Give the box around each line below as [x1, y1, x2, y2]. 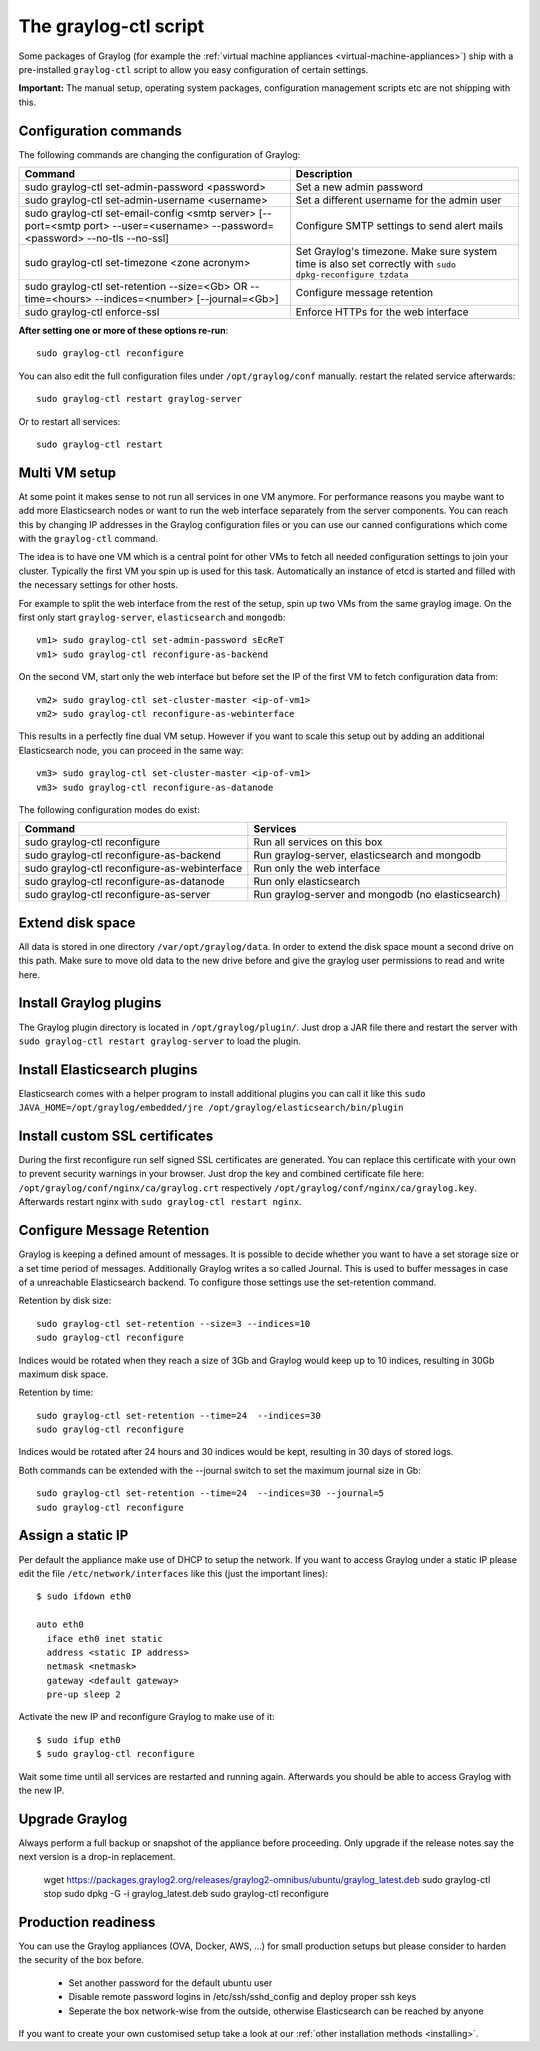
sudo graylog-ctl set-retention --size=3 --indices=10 [36, 1318, 311, 1329]
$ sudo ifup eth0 [36, 1734, 121, 1745]
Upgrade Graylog [18, 1810, 128, 1827]
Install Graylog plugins [18, 995, 162, 1012]
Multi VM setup [18, 464, 117, 481]
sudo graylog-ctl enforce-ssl [24, 305, 160, 319]
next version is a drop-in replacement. [18, 1851, 176, 1863]
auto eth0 [36, 1619, 84, 1630]
